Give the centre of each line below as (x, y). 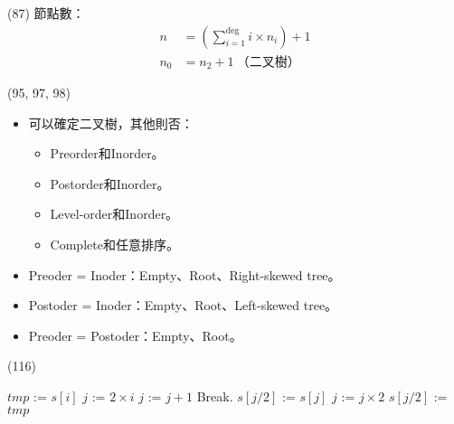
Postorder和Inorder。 (110, 183)
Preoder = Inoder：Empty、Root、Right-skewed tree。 (184, 274)
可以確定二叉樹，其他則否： (111, 122)
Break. (215, 396)
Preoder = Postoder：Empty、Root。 (135, 335)
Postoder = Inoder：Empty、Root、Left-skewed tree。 (183, 305)
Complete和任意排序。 (114, 245)
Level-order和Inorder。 (114, 214)
